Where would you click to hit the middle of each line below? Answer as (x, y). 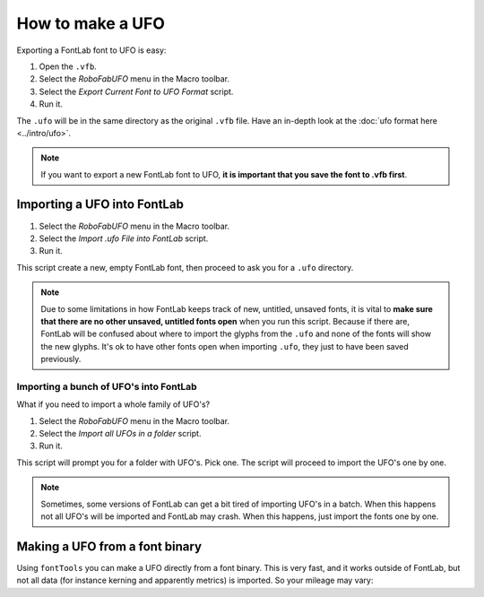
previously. (61, 359)
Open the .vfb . (68, 66)
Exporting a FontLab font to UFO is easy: (91, 50)
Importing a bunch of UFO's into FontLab (107, 386)
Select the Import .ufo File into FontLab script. (124, 238)
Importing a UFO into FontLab (100, 205)
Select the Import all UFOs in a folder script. (120, 434)
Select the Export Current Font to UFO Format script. (136, 91)
